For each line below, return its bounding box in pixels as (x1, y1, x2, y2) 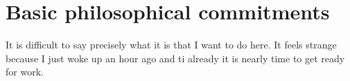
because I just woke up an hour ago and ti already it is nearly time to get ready (6, 51, 345, 65)
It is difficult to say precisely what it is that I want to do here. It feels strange (6, 37, 337, 52)
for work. (6, 64, 44, 79)
